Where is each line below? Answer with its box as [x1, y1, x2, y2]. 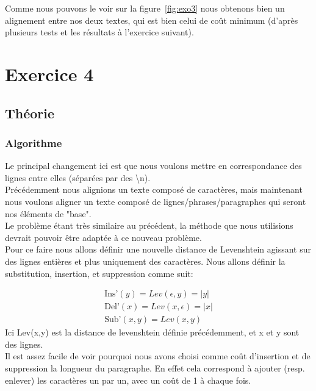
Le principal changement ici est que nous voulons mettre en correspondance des [5, 159, 302, 172]
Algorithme [5, 135, 62, 150]
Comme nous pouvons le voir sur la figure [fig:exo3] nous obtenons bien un [5, 2, 285, 14]
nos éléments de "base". [5, 207, 92, 220]
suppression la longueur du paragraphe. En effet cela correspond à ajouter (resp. [5, 361, 305, 374]
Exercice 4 [5, 61, 94, 86]
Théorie [5, 103, 55, 122]
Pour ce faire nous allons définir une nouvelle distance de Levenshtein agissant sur [5, 243, 311, 256]
